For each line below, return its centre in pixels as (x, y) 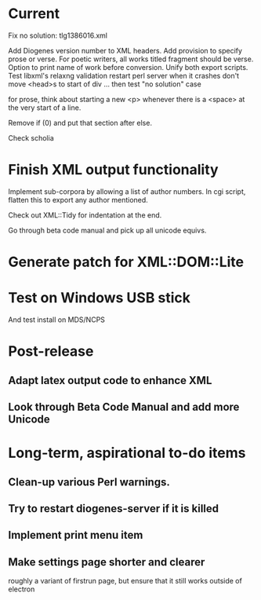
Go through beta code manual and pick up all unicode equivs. (107, 230)
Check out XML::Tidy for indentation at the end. (85, 215)
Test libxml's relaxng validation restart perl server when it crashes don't (124, 75)
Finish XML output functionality (113, 170)
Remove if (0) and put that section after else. (80, 123)
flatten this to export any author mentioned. (78, 199)
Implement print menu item (76, 535)
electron (22, 589)
